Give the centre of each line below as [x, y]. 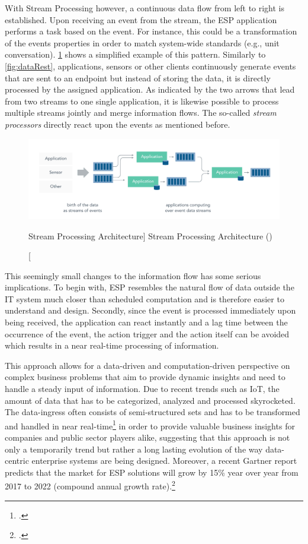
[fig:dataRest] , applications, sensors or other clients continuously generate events [150, 66]
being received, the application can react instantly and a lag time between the [146, 322]
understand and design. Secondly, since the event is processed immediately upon [150, 310]
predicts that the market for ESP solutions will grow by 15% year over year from [152, 472]
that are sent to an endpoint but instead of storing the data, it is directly [138, 78]
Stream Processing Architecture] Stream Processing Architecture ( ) [150, 235]
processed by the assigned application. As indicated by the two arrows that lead [150, 89]
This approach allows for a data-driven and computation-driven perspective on [147, 365]
